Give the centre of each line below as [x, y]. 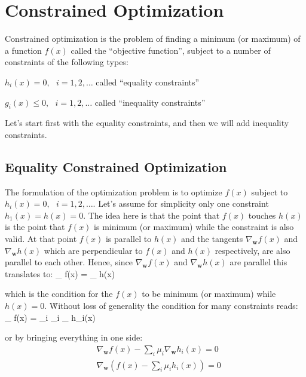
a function [23, 50]
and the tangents [212, 239]
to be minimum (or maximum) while [209, 294]
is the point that [35, 227]
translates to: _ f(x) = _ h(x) [60, 273]
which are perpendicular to [93, 250]
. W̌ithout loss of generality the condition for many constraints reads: [171, 306]
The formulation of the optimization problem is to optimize [114, 191]
